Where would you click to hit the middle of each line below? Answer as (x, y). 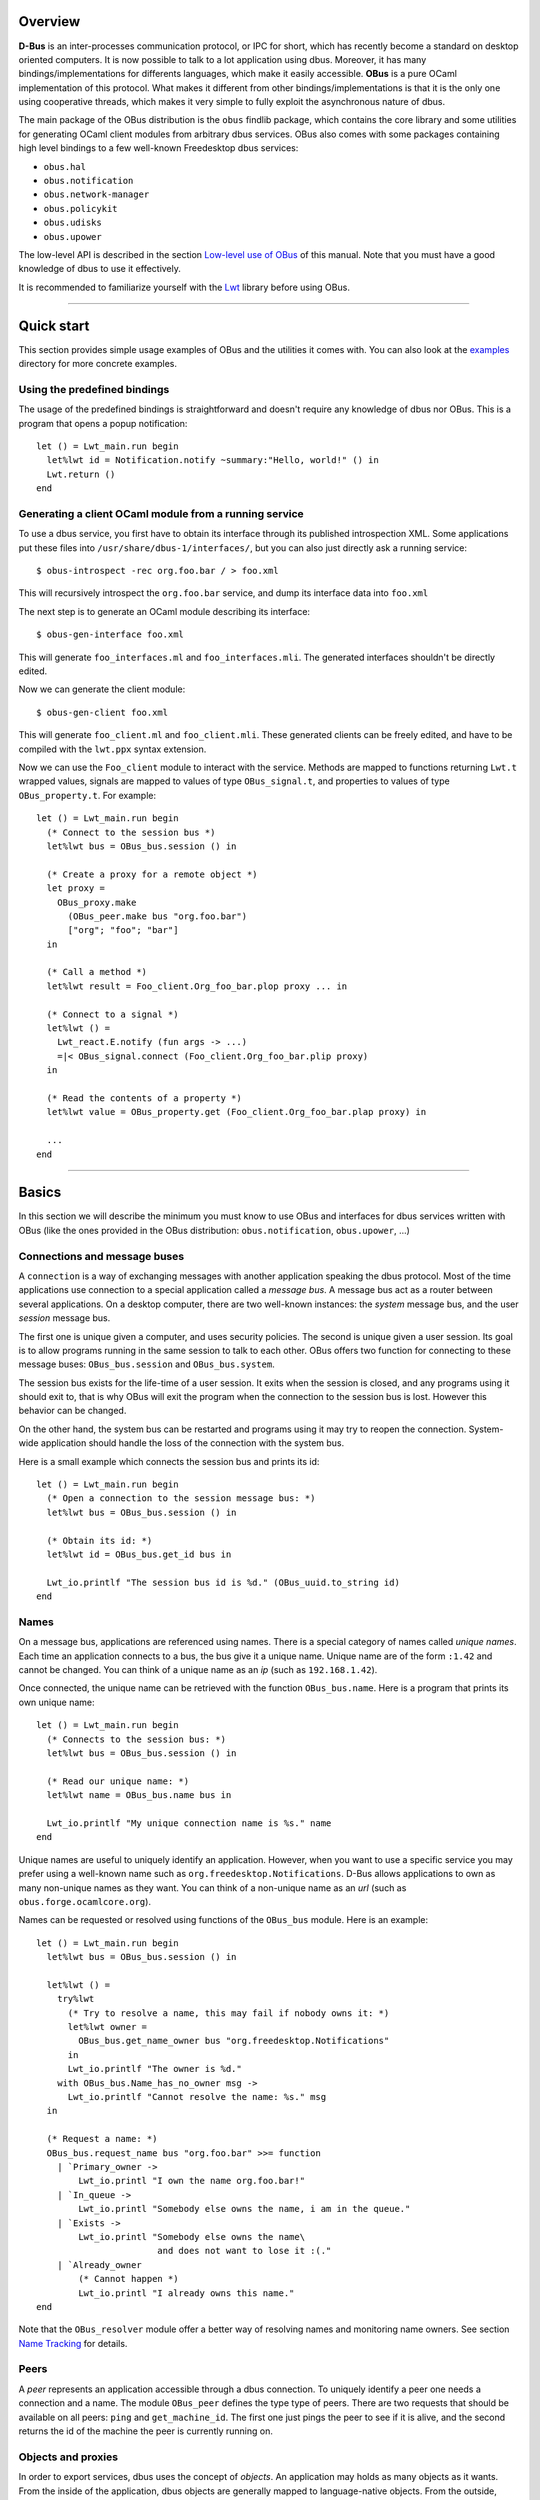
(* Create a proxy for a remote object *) (152, 874)
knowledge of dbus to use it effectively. (100, 269)
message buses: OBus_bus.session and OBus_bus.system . (146, 1364)
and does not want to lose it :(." (244, 2251)
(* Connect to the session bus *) (131, 832)
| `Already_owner (99, 2264)
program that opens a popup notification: (103, 423)
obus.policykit (81, 208)
